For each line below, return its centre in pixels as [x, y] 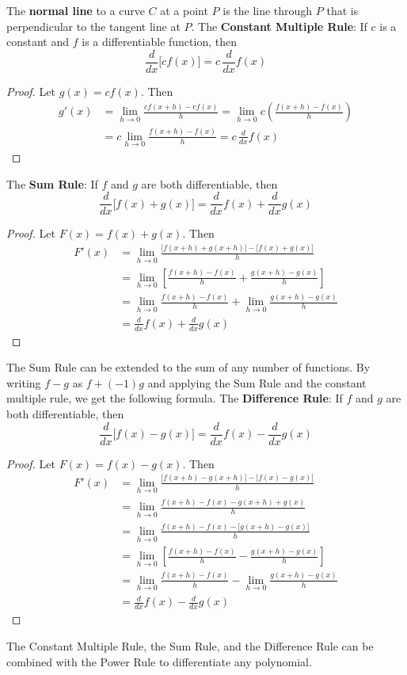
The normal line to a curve [76, 10]
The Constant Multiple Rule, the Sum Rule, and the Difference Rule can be [190, 645]
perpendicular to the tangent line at [93, 26]
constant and [38, 42]
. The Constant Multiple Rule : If [279, 26]
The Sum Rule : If [52, 183]
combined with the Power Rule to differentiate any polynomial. [159, 661]
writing [24, 382]
